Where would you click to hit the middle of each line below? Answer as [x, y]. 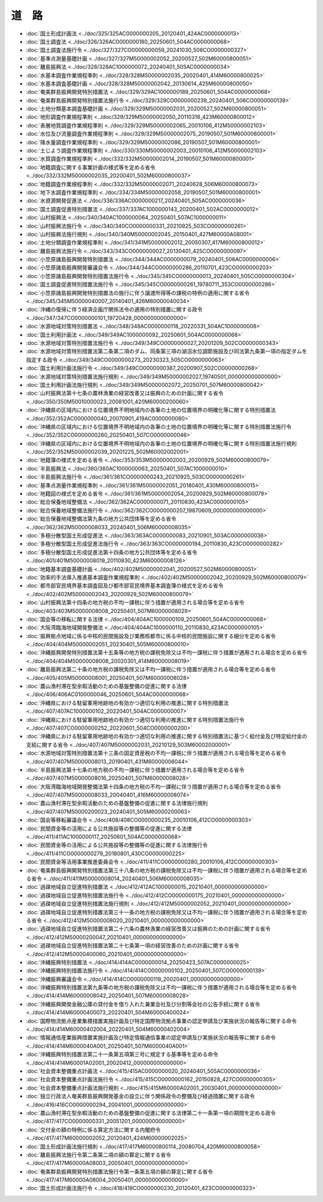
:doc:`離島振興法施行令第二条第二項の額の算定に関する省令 [99, 1155]
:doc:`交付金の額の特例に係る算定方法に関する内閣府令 [93, 1130]
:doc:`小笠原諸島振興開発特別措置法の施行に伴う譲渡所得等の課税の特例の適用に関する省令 [138, 292]
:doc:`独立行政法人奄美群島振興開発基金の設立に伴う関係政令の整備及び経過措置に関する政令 [141, 1096]
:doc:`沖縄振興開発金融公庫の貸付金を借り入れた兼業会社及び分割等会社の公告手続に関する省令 [143, 1004]
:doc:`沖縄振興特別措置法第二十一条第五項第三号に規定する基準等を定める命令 [122, 1054]
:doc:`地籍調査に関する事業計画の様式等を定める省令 [91, 167]
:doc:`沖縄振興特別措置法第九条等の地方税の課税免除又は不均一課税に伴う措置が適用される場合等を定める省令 [161, 987]
